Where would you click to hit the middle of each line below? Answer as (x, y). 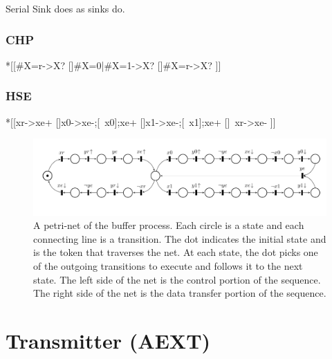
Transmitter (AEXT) (108, 340)
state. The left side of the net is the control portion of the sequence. (177, 279)
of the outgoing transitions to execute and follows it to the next (168, 265)
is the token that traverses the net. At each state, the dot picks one (176, 252)
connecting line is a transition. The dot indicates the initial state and (180, 238)
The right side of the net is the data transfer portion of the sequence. (180, 293)
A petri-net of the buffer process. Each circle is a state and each (169, 225)
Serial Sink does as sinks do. (65, 8)
